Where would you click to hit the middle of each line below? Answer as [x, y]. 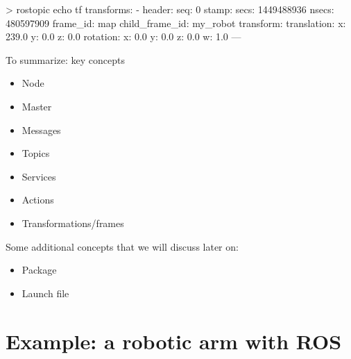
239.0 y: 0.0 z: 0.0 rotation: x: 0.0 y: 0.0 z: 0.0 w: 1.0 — [123, 36]
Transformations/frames [73, 223]
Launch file [45, 293]
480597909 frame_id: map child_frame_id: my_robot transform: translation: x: [176, 23]
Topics [36, 153]
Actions [38, 200]
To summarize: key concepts [66, 59]
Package [39, 270]
